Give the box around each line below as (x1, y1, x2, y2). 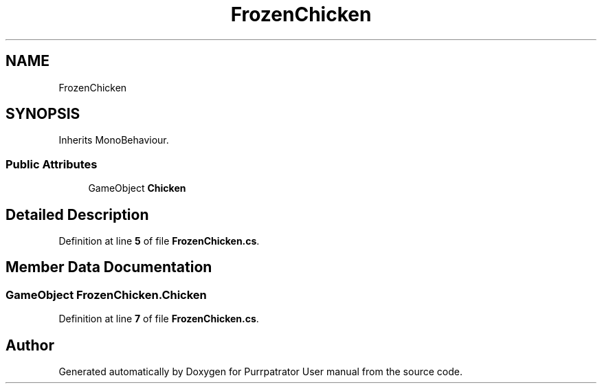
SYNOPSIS (5, 105, 80, 123)
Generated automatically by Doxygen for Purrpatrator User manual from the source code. (58, 366, 462, 378)
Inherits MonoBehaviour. (58, 134, 169, 146)
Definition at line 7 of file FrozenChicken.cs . (58, 313, 259, 325)
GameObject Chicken (88, 182, 186, 194)
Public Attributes (5, 157, 98, 171)
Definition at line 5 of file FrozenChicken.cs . (58, 235, 260, 247)
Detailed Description (5, 205, 149, 223)
